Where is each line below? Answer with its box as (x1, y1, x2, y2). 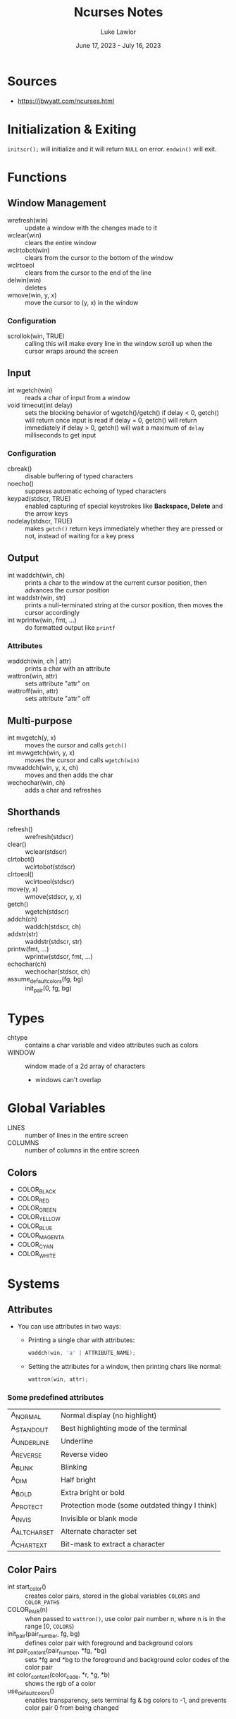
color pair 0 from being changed (25, 1704, 119, 1712)
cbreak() (7, 464, 32, 473)
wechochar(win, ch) (7, 778, 66, 786)
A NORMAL (11, 1410, 42, 1421)
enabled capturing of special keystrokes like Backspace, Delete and (25, 502, 223, 511)
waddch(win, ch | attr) (7, 657, 72, 666)
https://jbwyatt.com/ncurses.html (17, 97, 115, 105)
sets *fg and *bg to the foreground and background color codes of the (25, 1655, 230, 1663)
